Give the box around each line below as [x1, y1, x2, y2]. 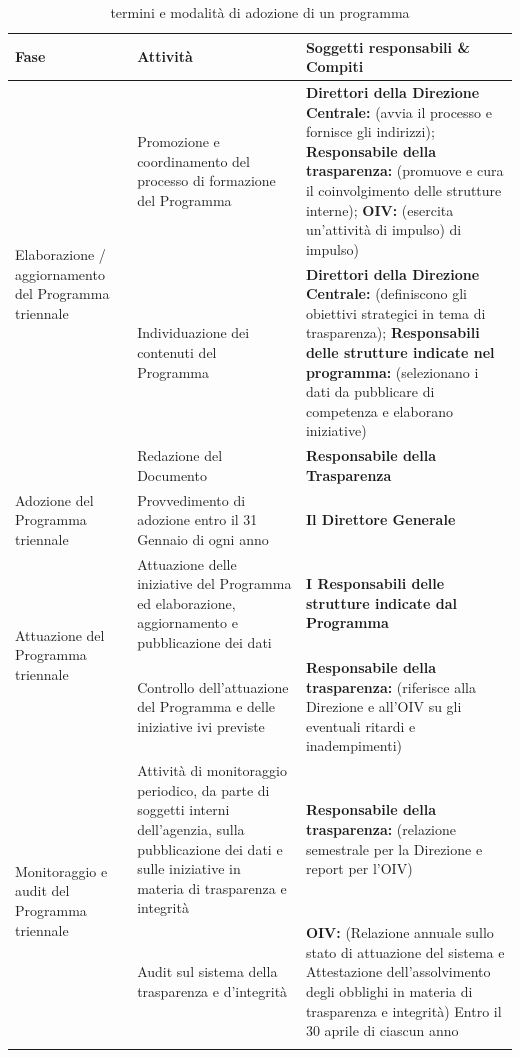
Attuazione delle [137, 553, 237, 574]
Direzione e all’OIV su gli [305, 696, 462, 717]
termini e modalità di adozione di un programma [110, 2, 410, 22]
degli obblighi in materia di [305, 980, 473, 1001]
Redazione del [137, 445, 223, 466]
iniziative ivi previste [137, 715, 265, 736]
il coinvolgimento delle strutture [305, 180, 502, 200]
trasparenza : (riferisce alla [305, 676, 476, 697]
